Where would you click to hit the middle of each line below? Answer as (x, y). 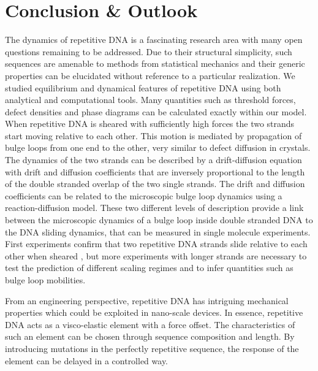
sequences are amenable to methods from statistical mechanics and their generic (155, 63)
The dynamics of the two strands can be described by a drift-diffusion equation (153, 160)
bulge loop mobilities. (45, 280)
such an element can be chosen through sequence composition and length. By (150, 336)
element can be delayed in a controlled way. (87, 360)
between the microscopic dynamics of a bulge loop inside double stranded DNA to (159, 220)
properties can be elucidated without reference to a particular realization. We (150, 75)
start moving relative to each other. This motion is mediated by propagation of (153, 135)
